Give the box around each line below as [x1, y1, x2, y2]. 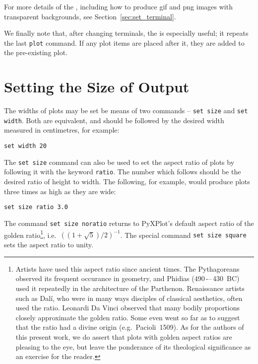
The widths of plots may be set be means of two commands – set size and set [4, 105, 248, 116]
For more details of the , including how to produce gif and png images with [4, 1, 233, 11]
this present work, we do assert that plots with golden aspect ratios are [15, 331, 232, 342]
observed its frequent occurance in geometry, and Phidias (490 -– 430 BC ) [15, 273, 240, 284]
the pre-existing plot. [4, 47, 68, 58]
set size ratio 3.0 [4, 204, 68, 211]
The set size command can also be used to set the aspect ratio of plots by [4, 156, 235, 167]
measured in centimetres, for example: [4, 125, 120, 135]
